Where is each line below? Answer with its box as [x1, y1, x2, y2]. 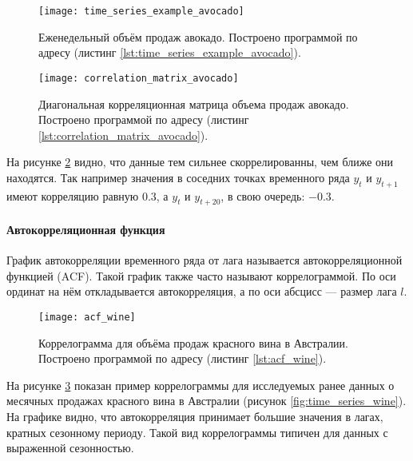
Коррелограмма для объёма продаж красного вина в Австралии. [38, 334, 348, 351]
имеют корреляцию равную [6, 187, 139, 204]
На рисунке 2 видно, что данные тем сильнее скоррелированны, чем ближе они [6, 153, 393, 170]
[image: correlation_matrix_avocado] [38, 72, 239, 84]
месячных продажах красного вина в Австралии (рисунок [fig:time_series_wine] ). [6, 392, 407, 409]
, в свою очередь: [220, 187, 305, 204]
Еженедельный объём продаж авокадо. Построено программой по [38, 28, 358, 45]
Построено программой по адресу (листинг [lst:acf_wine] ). [38, 350, 327, 367]
